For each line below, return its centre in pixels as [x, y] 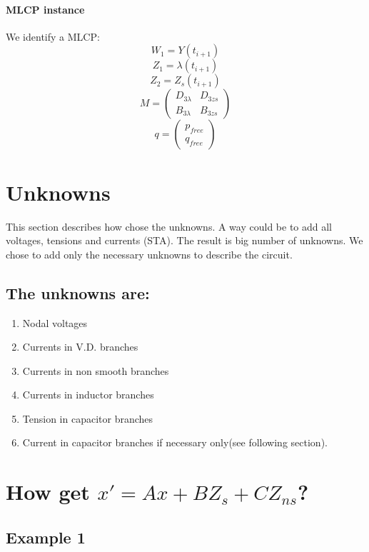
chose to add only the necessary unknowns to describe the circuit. [149, 254]
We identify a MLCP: [53, 36]
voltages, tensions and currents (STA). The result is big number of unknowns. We [184, 240]
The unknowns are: [78, 292]
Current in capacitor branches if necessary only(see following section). [175, 442]
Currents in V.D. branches [80, 347]
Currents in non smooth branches [96, 370]
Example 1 [46, 537]
